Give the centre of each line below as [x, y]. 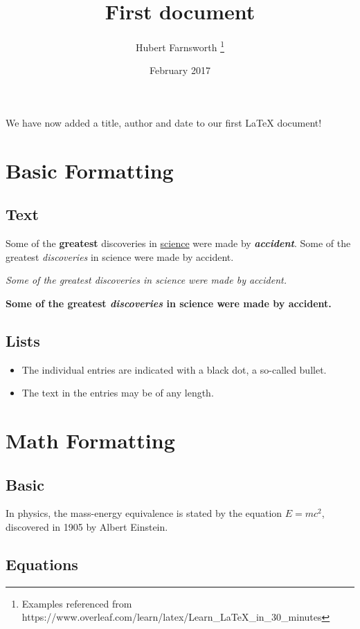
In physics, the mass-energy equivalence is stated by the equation [144, 513]
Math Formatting [90, 440]
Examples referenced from [77, 603]
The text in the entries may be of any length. [118, 393]
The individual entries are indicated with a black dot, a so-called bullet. [174, 369]
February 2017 [180, 70]
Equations [42, 564]
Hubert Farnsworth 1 [180, 46]
